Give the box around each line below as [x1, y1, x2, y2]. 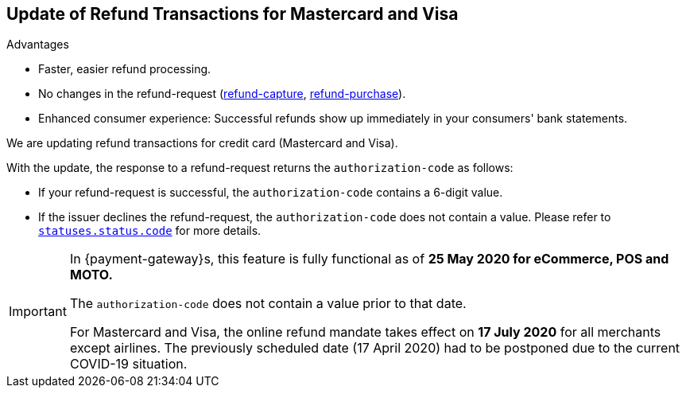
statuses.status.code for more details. [38, 224, 262, 238]
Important [9, 303, 67, 320]
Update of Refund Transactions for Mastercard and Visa [6, 4, 459, 24]
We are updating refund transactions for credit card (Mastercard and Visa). [6, 136, 398, 150]
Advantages [6, 37, 69, 52]
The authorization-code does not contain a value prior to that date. [69, 295, 467, 312]
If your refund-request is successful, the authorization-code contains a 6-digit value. [38, 185, 503, 200]
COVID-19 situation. [69, 356, 188, 373]
